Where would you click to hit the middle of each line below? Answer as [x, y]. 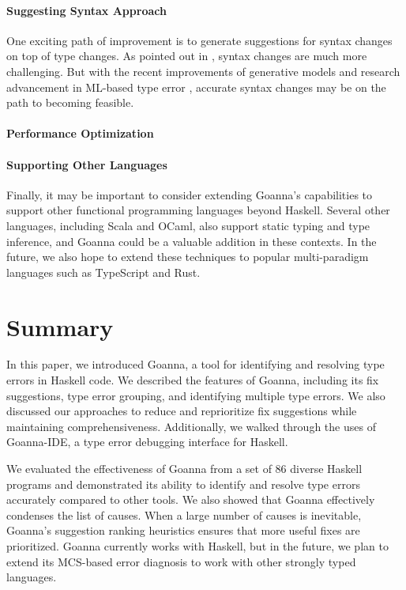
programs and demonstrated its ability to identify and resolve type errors [183, 484]
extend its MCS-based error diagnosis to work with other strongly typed [181, 561]
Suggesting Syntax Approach [86, 10]
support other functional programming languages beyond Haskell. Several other [198, 210]
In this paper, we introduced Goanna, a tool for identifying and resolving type [195, 364]
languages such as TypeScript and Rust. [103, 272]
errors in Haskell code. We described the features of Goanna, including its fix [193, 380]
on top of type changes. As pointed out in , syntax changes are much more [187, 56]
